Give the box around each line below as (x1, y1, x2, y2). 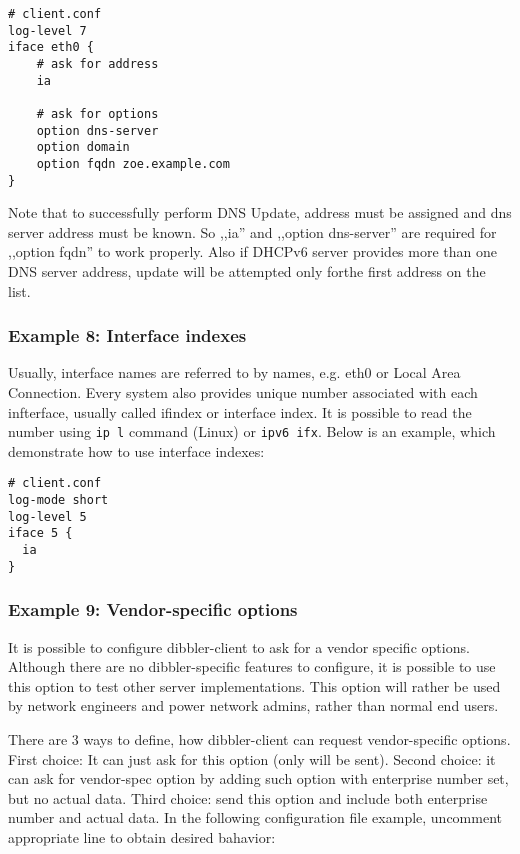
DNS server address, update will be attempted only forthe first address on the (8, 261, 486, 281)
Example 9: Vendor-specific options (8, 597, 298, 622)
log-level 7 (8, 23, 87, 38)
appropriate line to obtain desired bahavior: (8, 826, 276, 847)
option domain (36, 140, 130, 155)
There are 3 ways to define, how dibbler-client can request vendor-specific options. (8, 728, 511, 749)
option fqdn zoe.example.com (36, 156, 230, 171)
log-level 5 (8, 509, 87, 524)
